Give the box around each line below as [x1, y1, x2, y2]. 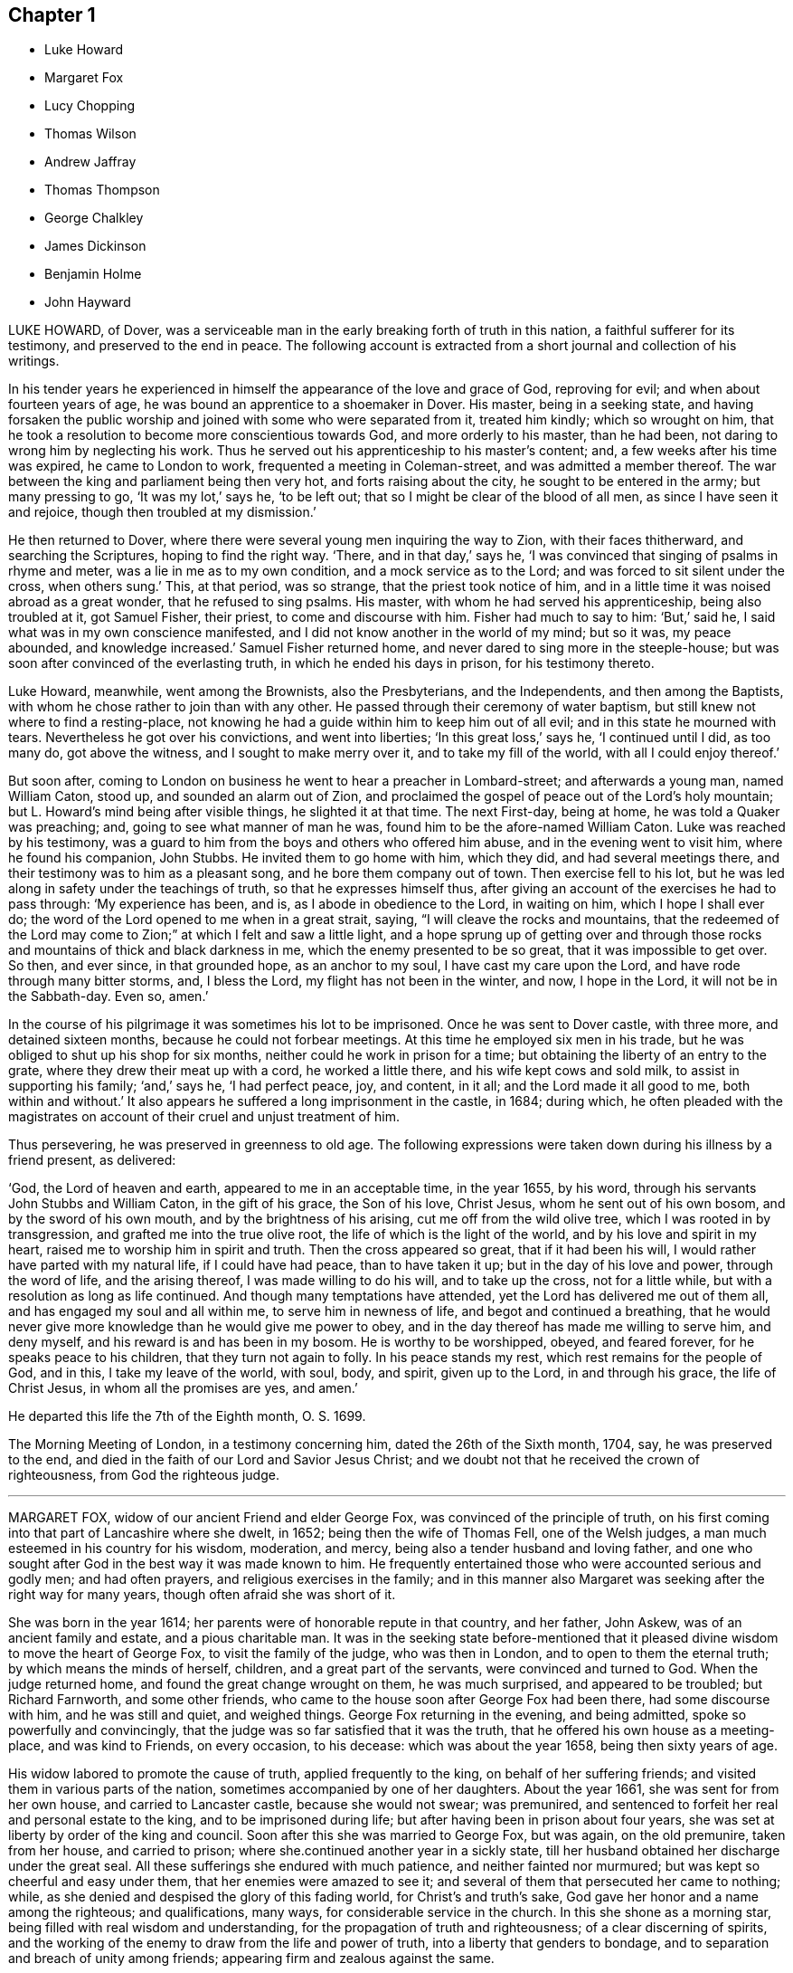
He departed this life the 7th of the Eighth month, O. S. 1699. [8, 1408, 366, 1425]
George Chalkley [44, 210, 144, 226]
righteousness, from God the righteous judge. [8, 1467, 279, 1483]
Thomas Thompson [44, 182, 160, 198]
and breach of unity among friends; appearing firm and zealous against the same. [8, 1950, 495, 1967]
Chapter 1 [8, 4, 96, 26]
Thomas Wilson [44, 126, 137, 142]
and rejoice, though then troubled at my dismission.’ [8, 504, 316, 520]
